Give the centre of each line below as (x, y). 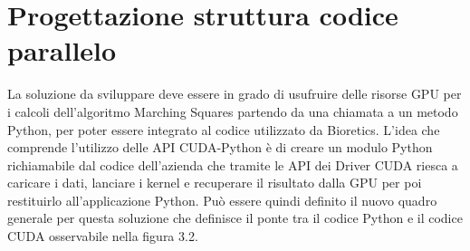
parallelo (62, 50)
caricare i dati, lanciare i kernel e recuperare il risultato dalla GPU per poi (215, 183)
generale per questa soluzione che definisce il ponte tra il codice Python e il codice (235, 218)
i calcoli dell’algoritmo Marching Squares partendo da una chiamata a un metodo (233, 111)
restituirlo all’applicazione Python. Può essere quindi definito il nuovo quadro (222, 200)
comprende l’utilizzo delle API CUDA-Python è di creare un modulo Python (220, 147)
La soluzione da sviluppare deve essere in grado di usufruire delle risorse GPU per (235, 94)
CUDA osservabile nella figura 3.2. (103, 236)
